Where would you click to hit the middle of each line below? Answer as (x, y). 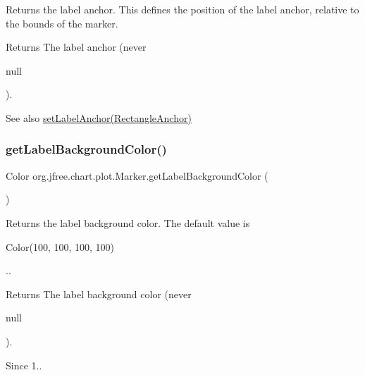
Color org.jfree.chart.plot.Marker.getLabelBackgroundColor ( (137, 175)
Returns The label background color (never (99, 294)
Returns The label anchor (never (76, 47)
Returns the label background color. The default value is (128, 222)
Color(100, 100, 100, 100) (60, 246)
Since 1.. (24, 365)
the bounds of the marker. (62, 23)
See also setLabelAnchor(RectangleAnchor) (99, 117)
